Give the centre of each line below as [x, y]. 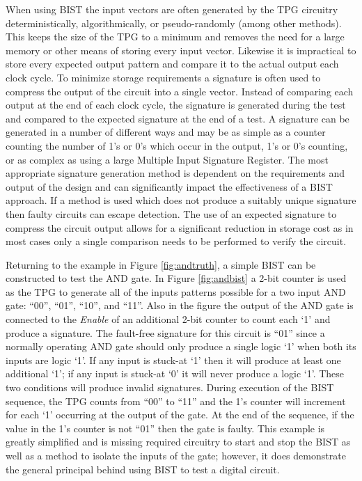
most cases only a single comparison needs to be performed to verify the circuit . [176, 241]
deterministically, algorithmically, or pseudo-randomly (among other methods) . [174, 23]
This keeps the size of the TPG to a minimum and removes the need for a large [175, 37]
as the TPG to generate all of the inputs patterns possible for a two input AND [176, 291]
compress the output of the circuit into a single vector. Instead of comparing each [180, 91]
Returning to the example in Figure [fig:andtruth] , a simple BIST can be [161, 264]
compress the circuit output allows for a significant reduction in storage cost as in [180, 227]
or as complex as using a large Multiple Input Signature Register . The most [167, 159]
